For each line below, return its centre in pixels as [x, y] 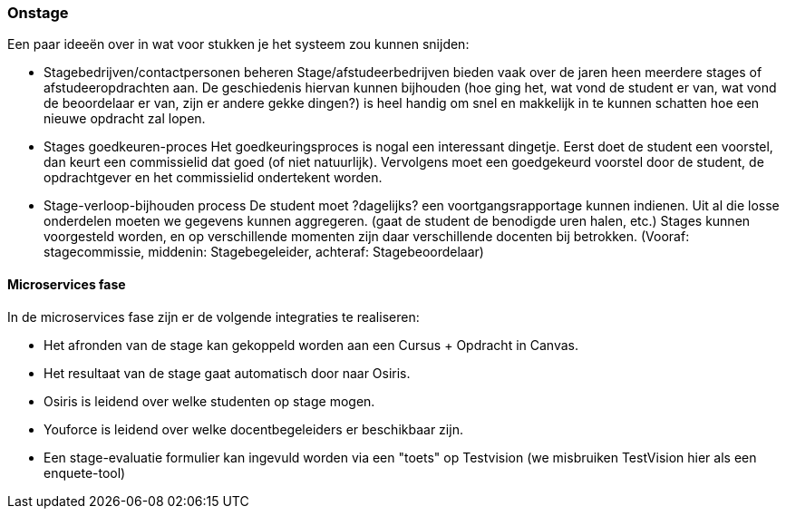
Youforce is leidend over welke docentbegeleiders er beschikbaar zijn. [253, 429]
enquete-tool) [85, 472]
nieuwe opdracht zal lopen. [125, 119]
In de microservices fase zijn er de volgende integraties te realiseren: [213, 316]
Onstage [38, 13]
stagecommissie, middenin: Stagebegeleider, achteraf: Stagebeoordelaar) [264, 252]
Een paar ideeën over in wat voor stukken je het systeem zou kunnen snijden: [238, 44]
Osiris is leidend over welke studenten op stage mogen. [209, 401]
